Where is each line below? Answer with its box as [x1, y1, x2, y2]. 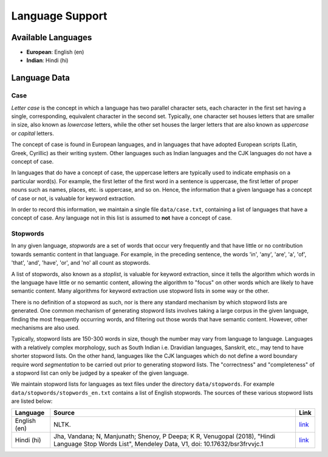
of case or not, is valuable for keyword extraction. [11, 195, 136, 202]
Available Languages [11, 32, 92, 43]
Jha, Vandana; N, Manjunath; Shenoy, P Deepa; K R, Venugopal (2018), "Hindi [53, 432, 276, 441]
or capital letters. [11, 130, 54, 137]
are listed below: [11, 397, 53, 405]
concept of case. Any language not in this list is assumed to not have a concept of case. [11, 214, 232, 222]
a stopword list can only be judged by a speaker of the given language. [11, 369, 189, 377]
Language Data [11, 73, 70, 83]
